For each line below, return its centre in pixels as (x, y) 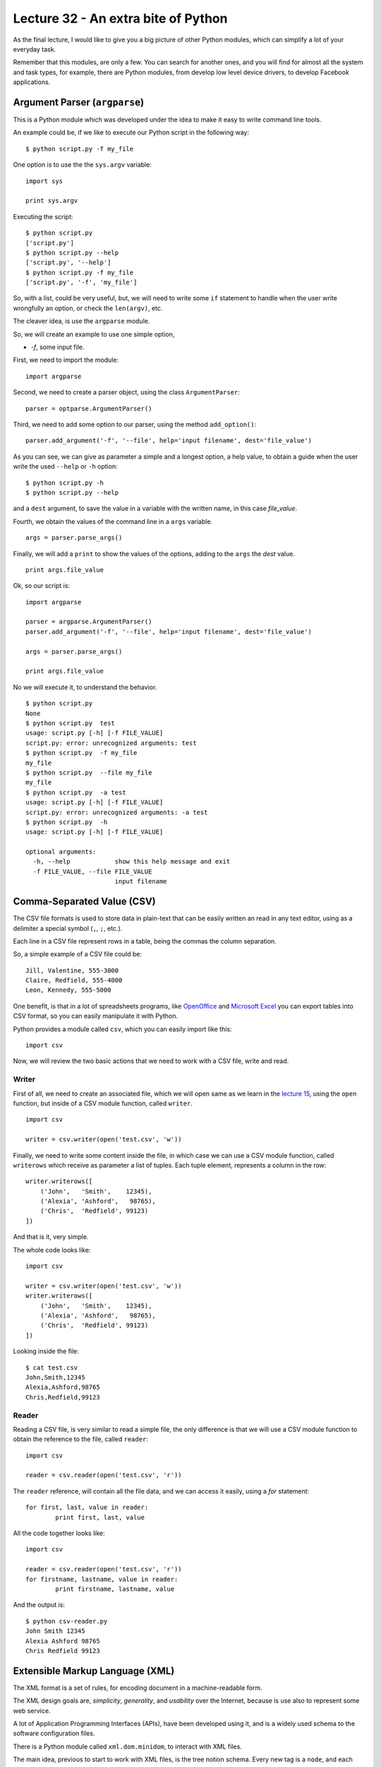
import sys (44, 181)
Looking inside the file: (46, 1351)
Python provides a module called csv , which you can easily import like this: (122, 1029)
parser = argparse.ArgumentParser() (89, 622)
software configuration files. (54, 1733)
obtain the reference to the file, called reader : (80, 1439)
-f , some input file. (58, 347)
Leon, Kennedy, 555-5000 (68, 990)
